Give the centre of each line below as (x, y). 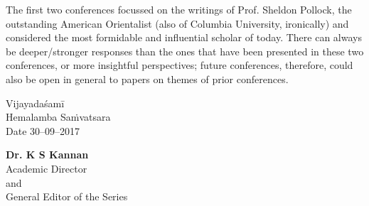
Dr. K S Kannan (47, 154)
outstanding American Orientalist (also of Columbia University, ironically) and (177, 23)
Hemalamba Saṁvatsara (58, 117)
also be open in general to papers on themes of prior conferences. (147, 78)
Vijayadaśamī (35, 103)
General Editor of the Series (67, 196)
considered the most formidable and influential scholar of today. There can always (184, 37)
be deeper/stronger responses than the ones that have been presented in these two (185, 51)
